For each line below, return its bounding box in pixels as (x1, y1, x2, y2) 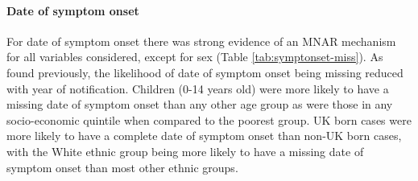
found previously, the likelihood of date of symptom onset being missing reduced (6, 64, 404, 80)
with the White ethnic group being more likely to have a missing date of (6, 142, 364, 159)
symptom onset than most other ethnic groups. (6, 158, 238, 175)
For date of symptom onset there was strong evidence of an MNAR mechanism (6, 32, 396, 49)
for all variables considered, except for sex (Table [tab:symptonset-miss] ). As (6, 48, 383, 65)
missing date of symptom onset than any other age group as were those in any (6, 96, 393, 113)
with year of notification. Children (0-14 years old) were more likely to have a (6, 80, 389, 97)
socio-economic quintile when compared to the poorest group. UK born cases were (6, 111, 412, 128)
